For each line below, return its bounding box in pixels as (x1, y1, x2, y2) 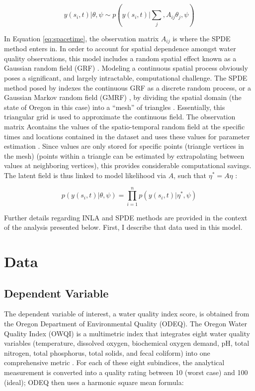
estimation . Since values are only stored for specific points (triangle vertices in (4, 141, 244, 151)
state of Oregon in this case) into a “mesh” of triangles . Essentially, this (4, 101, 225, 112)
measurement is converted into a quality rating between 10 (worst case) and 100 (4, 367, 248, 377)
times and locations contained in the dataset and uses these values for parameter (4, 131, 250, 141)
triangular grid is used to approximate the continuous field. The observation (4, 111, 236, 122)
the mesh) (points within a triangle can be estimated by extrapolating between (4, 150, 245, 161)
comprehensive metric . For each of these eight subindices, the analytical (4, 357, 225, 368)
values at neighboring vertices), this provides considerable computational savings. (4, 160, 252, 171)
